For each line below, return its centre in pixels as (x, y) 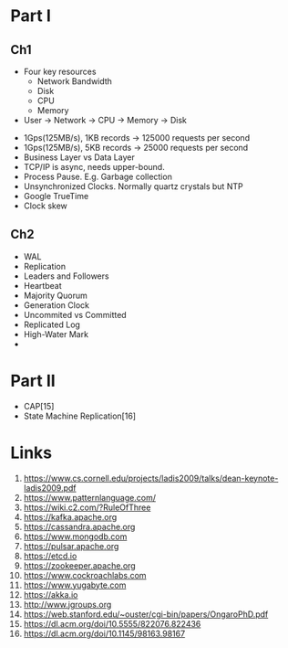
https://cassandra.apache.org (79, 526)
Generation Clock (57, 305)
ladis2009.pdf (50, 488)
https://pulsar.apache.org (71, 546)
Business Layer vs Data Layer (79, 157)
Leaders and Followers (66, 276)
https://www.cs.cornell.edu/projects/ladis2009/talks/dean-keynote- (151, 478)
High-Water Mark (56, 334)
